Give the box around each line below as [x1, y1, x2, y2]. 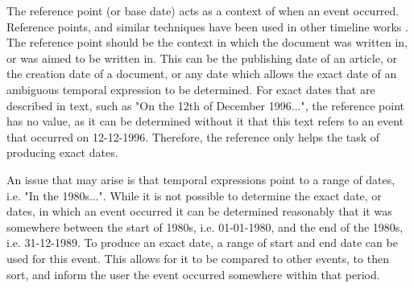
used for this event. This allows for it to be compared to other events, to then [6, 249, 389, 266]
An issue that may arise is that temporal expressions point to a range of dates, [6, 171, 395, 187]
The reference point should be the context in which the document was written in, [6, 34, 408, 51]
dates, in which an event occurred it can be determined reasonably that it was [6, 203, 392, 220]
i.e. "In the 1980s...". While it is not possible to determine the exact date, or [6, 187, 382, 204]
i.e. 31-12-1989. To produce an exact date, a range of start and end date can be [6, 234, 398, 251]
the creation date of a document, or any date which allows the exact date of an [6, 65, 397, 82]
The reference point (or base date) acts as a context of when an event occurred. [6, 2, 400, 19]
